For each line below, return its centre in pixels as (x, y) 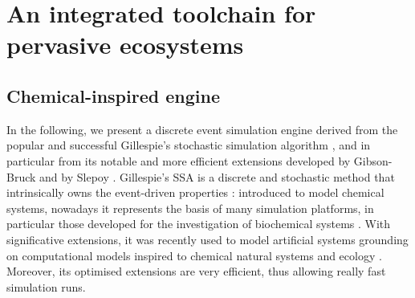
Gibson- (373, 160)
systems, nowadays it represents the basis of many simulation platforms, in (190, 208)
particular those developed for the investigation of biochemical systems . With (199, 224)
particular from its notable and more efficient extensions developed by (179, 160)
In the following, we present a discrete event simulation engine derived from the (202, 129)
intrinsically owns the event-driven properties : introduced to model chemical (195, 192)
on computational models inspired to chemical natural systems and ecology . (194, 255)
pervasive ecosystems (125, 45)
